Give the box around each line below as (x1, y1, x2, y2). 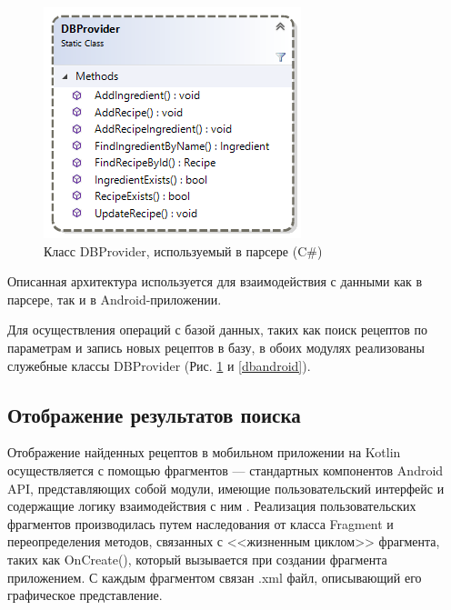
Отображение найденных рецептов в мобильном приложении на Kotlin (7, 443, 401, 462)
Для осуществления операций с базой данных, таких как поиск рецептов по (7, 320, 428, 339)
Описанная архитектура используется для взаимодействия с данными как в (7, 272, 423, 291)
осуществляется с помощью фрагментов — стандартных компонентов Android (7, 460, 444, 479)
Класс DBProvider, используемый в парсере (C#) (44, 241, 323, 260)
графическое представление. (7, 585, 163, 605)
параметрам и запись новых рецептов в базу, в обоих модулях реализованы (7, 337, 425, 356)
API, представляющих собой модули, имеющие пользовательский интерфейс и (7, 478, 445, 497)
